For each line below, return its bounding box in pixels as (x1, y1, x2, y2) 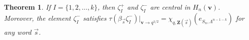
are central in (150, 2, 190, 12)
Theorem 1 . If (4, 2, 51, 12)
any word (4, 27, 31, 37)
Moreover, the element (4, 13, 71, 23)
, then (97, 2, 115, 12)
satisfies (83, 13, 107, 23)
